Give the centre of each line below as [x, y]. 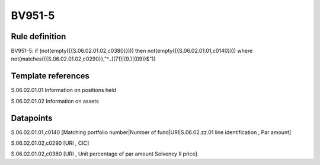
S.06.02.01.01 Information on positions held [64, 90]
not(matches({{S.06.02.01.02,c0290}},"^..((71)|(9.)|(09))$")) [84, 59]
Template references [50, 76]
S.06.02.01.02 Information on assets [55, 101]
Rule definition [39, 37]
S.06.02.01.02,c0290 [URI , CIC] [50, 143]
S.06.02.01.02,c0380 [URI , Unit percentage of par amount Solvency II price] [104, 154]
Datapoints [32, 118]
